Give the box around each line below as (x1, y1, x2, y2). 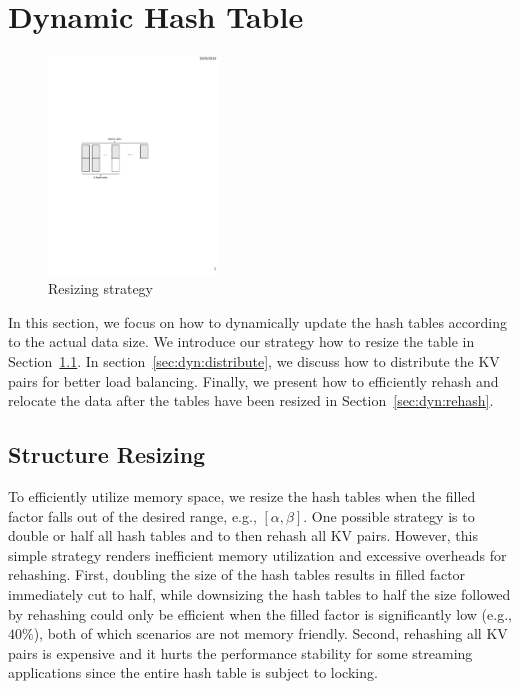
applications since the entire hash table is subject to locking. (8, 662, 378, 683)
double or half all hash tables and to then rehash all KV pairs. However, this (8, 525, 478, 546)
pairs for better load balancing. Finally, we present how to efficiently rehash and (8, 370, 499, 391)
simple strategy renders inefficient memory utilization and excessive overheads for (8, 544, 507, 565)
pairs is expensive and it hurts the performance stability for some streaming (8, 642, 473, 663)
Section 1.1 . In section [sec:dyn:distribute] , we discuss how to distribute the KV (8, 351, 500, 372)
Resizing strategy (48, 278, 153, 299)
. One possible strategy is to (303, 505, 475, 526)
